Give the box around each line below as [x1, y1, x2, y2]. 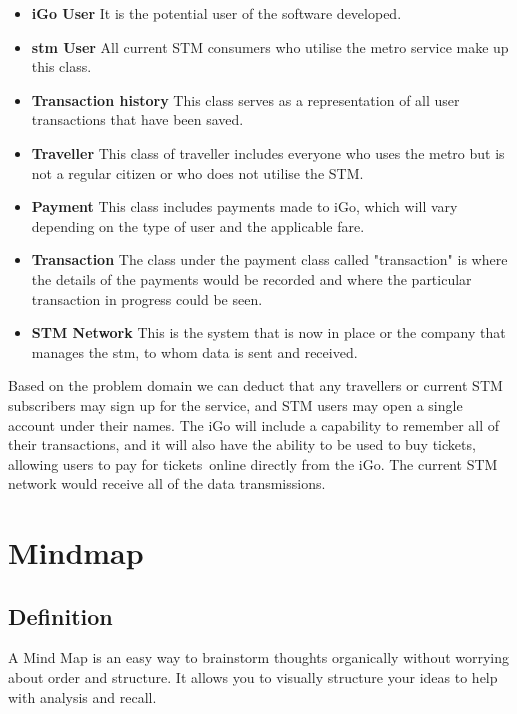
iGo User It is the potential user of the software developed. [31, 3, 402, 23]
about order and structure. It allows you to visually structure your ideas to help [8, 667, 498, 688]
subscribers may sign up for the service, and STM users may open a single [8, 394, 463, 415]
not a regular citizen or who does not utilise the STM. [31, 162, 364, 183]
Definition [8, 600, 113, 631]
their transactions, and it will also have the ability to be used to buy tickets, [8, 434, 476, 455]
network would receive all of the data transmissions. [8, 473, 326, 494]
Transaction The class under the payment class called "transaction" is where [31, 249, 508, 270]
